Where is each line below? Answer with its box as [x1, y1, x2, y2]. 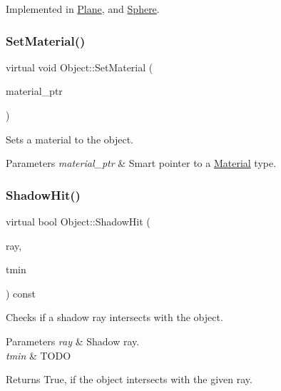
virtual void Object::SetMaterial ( [6, 59, 153, 74]
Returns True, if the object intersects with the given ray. [6, 372, 252, 387]
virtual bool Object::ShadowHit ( [6, 214, 150, 228]
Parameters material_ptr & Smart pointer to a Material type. [6, 156, 277, 171]
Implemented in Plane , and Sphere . [6, 1, 160, 16]
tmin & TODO [6, 347, 71, 362]
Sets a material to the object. [6, 131, 133, 146]
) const [6, 285, 36, 300]
